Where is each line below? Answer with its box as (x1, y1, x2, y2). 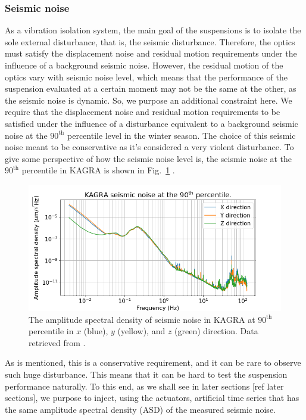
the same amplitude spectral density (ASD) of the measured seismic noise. (5, 403, 276, 415)
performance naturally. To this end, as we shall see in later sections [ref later (5, 379, 284, 392)
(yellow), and (117, 325, 166, 337)
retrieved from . (29, 336, 86, 349)
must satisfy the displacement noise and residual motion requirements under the (5, 47, 297, 60)
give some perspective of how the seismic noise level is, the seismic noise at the (5, 152, 292, 164)
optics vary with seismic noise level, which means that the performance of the (5, 70, 288, 83)
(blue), (83, 325, 108, 337)
